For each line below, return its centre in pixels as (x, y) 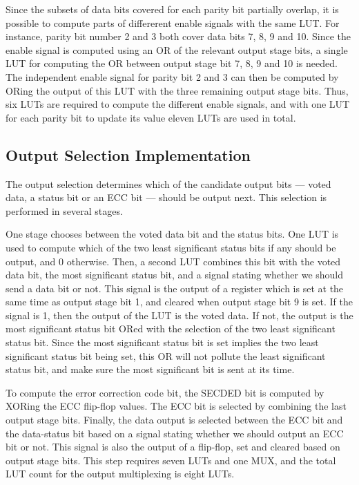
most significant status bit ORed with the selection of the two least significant (171, 329)
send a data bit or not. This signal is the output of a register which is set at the (175, 288)
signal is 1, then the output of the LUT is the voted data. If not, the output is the (179, 315)
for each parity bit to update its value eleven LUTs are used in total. (151, 117)
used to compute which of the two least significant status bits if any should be (171, 247)
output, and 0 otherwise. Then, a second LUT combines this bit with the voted (173, 261)
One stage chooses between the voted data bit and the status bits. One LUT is (172, 234)
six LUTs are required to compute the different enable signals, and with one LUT (178, 104)
